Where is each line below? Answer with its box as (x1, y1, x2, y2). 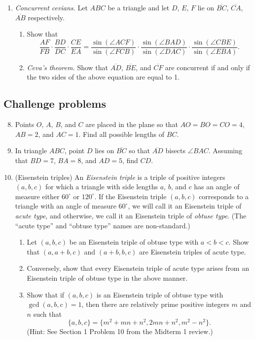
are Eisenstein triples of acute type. (139, 246, 246, 256)
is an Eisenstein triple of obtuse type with (96, 289, 223, 299)
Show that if (27, 289, 65, 299)
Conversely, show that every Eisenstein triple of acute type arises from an (27, 263, 249, 273)
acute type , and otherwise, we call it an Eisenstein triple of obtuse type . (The (15, 210, 247, 220)
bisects (165, 145, 186, 156)
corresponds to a (199, 191, 249, 201)
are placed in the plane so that (85, 119, 178, 129)
